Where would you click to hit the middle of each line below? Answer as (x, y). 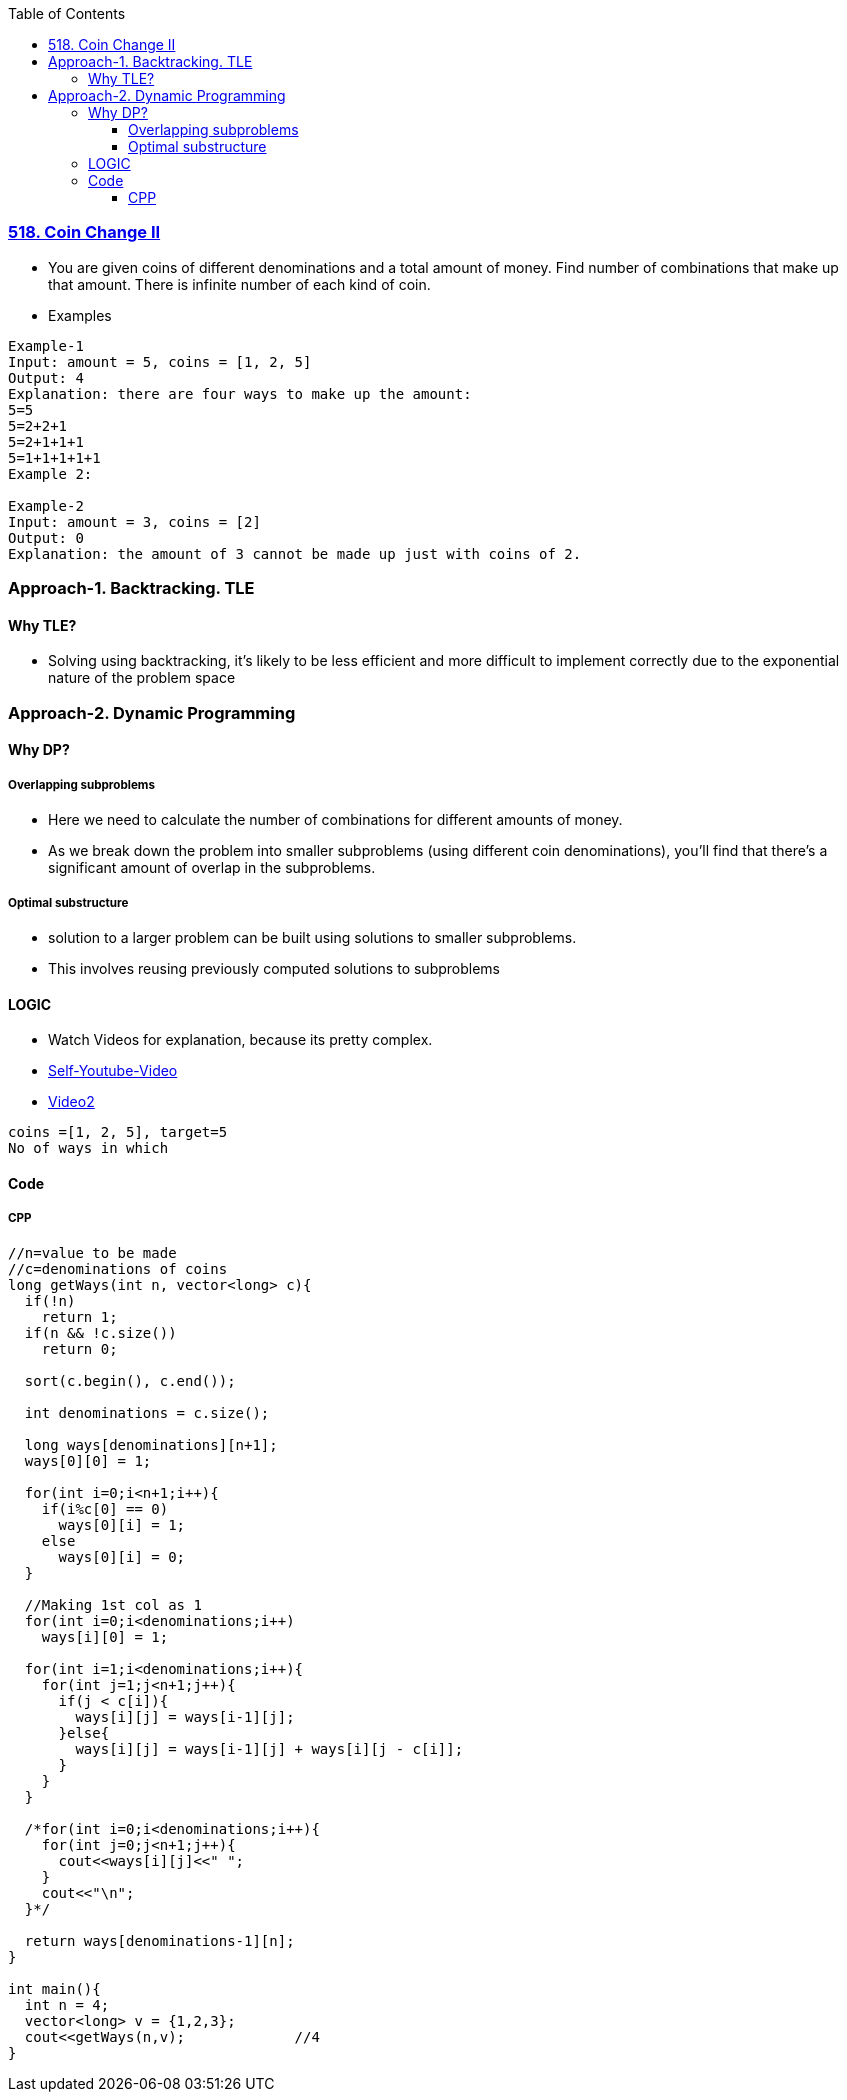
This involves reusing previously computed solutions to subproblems (274, 968)
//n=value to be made (92, 1252)
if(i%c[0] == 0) (105, 1508)
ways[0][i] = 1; (122, 1524)
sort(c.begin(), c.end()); (130, 1380)
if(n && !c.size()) (100, 1332)
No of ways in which (88, 1148)
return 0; (79, 1348)
